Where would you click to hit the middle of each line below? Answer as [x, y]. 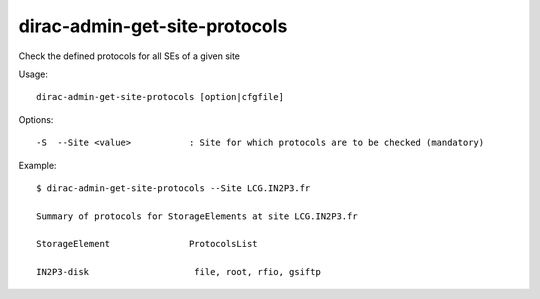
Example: [37, 165]
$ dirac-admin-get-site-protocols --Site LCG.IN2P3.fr [173, 188]
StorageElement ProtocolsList [147, 244]
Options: [36, 119]
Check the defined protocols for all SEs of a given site [129, 56]
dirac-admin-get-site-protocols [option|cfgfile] [160, 97]
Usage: [33, 74]
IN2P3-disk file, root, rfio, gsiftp [179, 272]
